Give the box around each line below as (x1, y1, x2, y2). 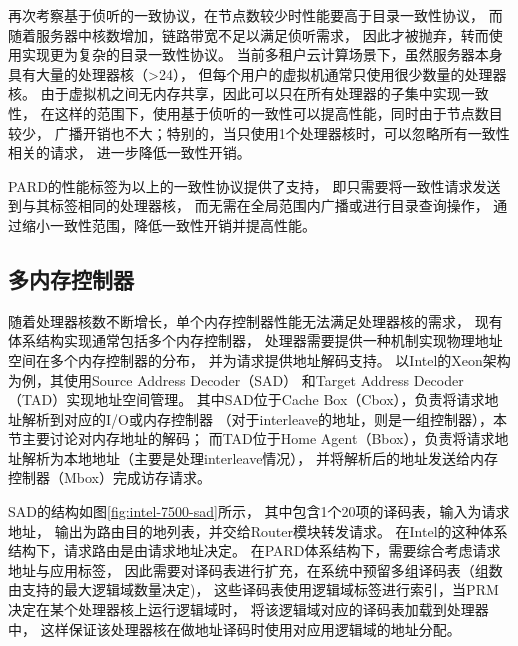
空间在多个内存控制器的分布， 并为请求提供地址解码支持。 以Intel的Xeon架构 (8, 349, 511, 370)
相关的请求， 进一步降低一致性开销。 (8, 142, 251, 163)
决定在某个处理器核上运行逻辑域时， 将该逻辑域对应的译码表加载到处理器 (8, 599, 489, 620)
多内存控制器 (8, 263, 134, 294)
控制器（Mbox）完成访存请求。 (8, 467, 212, 488)
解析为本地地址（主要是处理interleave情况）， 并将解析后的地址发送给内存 (21, 447, 499, 468)
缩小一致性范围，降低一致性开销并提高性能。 (21, 214, 316, 235)
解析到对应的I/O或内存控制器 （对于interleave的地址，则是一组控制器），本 (21, 408, 507, 429)
